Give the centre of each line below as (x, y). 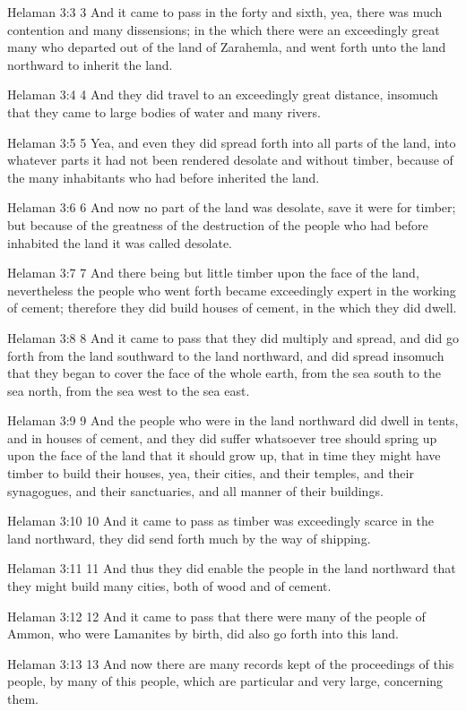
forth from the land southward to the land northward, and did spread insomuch (226, 355)
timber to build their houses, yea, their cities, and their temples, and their (211, 473)
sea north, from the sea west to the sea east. (129, 390)
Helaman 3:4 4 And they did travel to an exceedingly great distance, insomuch (223, 94)
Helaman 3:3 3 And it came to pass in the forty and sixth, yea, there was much (225, 12)
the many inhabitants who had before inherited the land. (164, 177)
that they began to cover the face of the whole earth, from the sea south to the (224, 373)
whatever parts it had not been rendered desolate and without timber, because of (230, 160)
